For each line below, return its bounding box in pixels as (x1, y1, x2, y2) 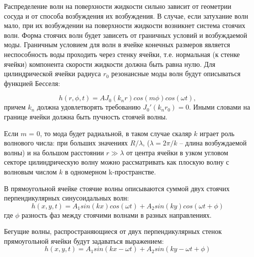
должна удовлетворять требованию (37, 102, 141, 112)
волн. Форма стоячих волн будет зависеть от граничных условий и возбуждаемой (4, 29, 248, 40)
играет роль (199, 128, 235, 138)
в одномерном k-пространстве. (65, 166, 156, 176)
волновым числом (4, 166, 57, 176)
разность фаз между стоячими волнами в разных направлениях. (22, 209, 212, 220)
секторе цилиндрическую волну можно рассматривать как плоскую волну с (4, 157, 229, 167)
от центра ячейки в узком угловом (126, 147, 228, 157)
